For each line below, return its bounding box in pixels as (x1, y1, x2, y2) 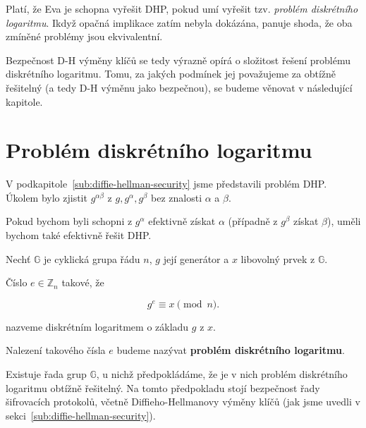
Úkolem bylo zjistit (6, 190, 87, 204)
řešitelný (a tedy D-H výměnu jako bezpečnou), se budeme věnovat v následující (6, 80, 353, 94)
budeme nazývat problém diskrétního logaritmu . (116, 343, 345, 357)
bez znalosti (151, 190, 202, 204)
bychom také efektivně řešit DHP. (6, 228, 152, 243)
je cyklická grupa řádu (44, 251, 140, 266)
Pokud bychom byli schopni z (6, 214, 133, 228)
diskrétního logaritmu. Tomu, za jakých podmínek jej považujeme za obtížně (6, 66, 336, 81)
